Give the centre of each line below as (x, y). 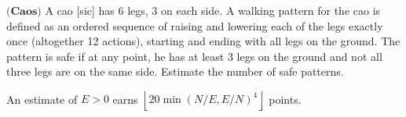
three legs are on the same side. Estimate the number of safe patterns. (175, 71)
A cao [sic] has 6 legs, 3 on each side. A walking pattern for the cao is (213, 10)
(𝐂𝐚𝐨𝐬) (24, 12)
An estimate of (42, 99)
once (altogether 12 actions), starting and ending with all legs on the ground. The (203, 41)
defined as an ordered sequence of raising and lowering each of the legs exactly (195, 25)
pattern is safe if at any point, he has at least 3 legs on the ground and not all (194, 56)
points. (285, 99)
